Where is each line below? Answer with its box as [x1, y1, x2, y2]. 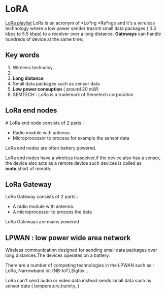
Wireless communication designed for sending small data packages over [5, 247, 157, 253]
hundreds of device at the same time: [5, 36, 84, 42]
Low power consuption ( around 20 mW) [12, 86, 99, 92]
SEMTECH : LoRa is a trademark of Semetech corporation [12, 91, 134, 97]
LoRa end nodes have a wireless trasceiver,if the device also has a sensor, [5, 155, 161, 161]
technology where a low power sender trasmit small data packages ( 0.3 [5, 25, 156, 31]
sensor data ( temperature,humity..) [5, 283, 80, 289]
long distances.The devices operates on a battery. [5, 252, 110, 258]
